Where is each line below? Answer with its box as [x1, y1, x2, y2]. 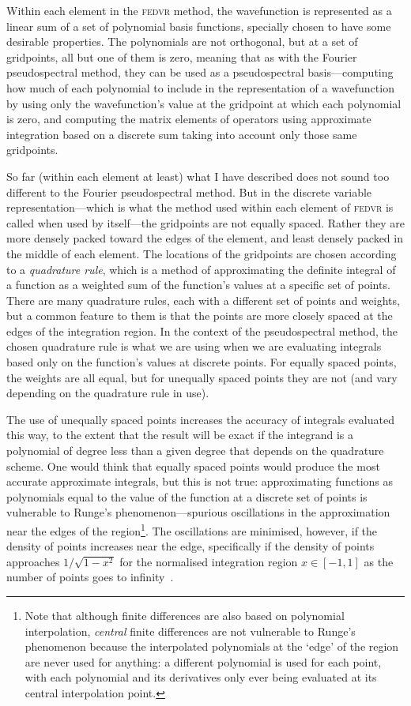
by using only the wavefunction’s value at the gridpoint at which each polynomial [6, 95, 402, 111]
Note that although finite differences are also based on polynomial [25, 607, 345, 624]
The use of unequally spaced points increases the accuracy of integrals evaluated [6, 411, 394, 427]
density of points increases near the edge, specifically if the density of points [6, 538, 375, 554]
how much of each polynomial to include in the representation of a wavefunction [6, 79, 394, 96]
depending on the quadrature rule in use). [6, 385, 209, 401]
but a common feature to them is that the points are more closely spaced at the [6, 307, 393, 324]
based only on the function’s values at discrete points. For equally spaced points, [6, 354, 397, 370]
